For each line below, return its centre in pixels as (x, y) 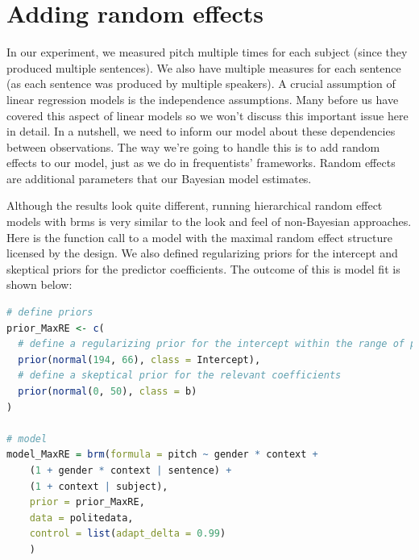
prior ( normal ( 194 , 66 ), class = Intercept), (139, 359)
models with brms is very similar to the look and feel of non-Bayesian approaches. (209, 221)
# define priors (50, 313)
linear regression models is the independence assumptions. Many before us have (203, 99)
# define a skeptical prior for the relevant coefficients (180, 376)
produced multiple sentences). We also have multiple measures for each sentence (204, 67)
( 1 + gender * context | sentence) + (131, 470)
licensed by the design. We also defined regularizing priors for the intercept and (202, 253)
